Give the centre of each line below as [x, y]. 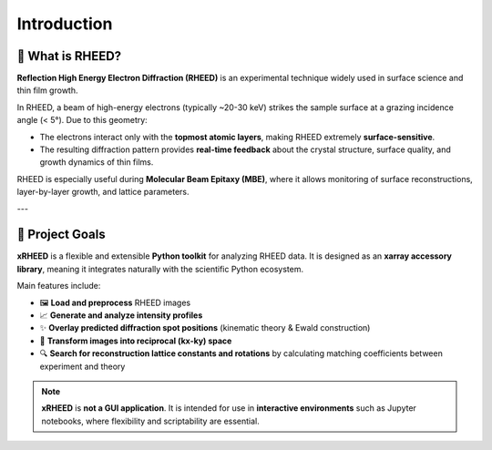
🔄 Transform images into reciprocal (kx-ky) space [136, 341]
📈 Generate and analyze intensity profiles [121, 315]
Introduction [65, 24]
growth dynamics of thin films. [97, 162]
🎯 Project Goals [61, 235]
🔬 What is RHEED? [69, 56]
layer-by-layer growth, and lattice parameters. [103, 192]
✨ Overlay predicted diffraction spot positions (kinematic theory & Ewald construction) [205, 328]
